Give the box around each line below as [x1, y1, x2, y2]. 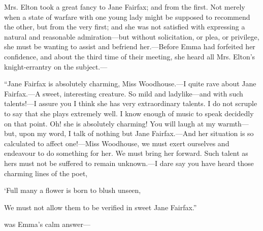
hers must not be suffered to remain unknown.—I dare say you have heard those [4, 157, 254, 168]
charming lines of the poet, [4, 168, 88, 178]
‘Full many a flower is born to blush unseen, [4, 185, 141, 195]
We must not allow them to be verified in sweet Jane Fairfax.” [4, 202, 197, 212]
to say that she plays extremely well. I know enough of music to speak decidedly [4, 108, 254, 118]
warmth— [218, 118, 249, 128]
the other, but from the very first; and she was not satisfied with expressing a [4, 21, 245, 32]
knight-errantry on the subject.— [4, 61, 108, 72]
